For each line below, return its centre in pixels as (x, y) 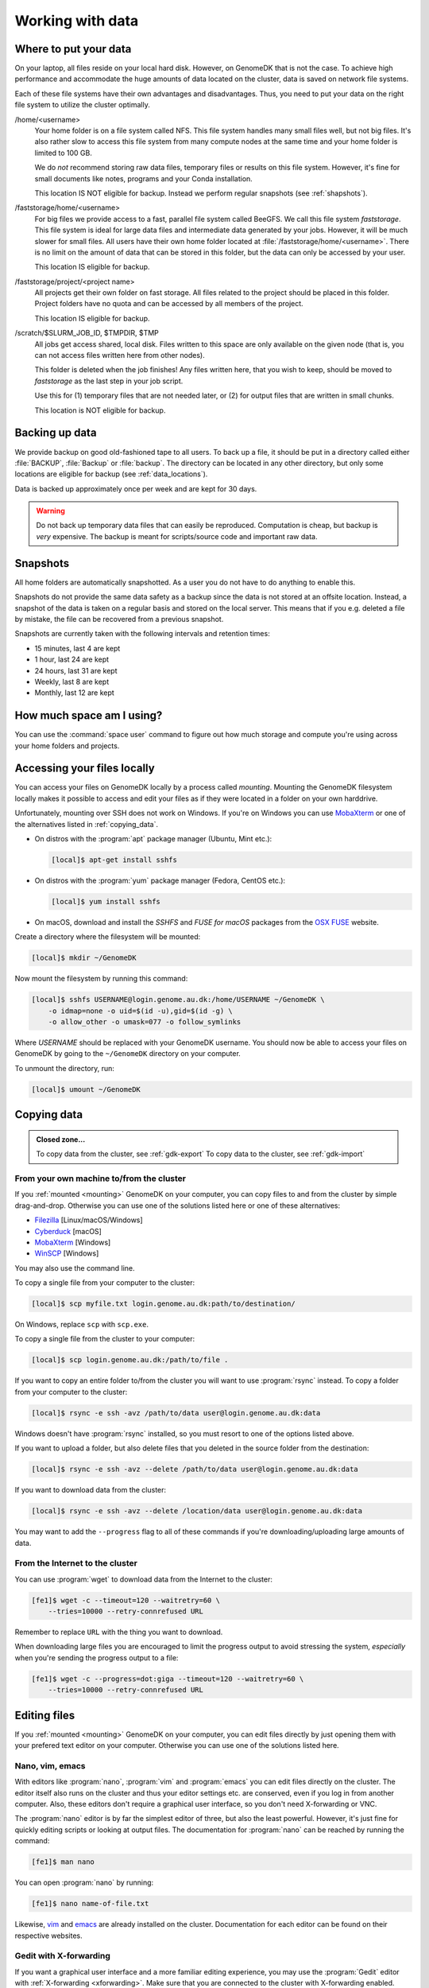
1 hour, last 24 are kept (72, 659)
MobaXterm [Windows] (73, 1242)
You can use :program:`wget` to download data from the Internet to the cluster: (144, 1579)
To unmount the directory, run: (65, 1068)
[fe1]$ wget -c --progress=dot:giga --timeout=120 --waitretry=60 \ (168, 1679)
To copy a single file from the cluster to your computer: (105, 1339)
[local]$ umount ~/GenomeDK (86, 1089)
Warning (50, 511)
